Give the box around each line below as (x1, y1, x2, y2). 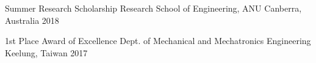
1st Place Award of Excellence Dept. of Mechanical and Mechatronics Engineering (5, 34, 311, 47)
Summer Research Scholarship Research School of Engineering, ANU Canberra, (5, 2, 302, 14)
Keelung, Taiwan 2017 (5, 46, 88, 59)
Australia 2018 (5, 13, 59, 26)
